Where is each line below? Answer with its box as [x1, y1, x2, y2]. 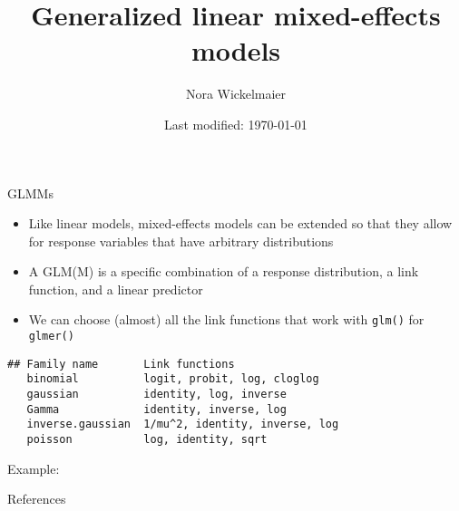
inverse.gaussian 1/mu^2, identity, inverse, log [26, 418, 339, 431]
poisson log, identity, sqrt [26, 433, 268, 447]
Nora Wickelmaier [185, 84, 287, 103]
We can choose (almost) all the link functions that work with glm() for [28, 310, 425, 329]
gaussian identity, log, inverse [26, 388, 287, 401]
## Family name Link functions [7, 357, 235, 371]
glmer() [28, 330, 74, 343]
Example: [7, 458, 60, 477]
